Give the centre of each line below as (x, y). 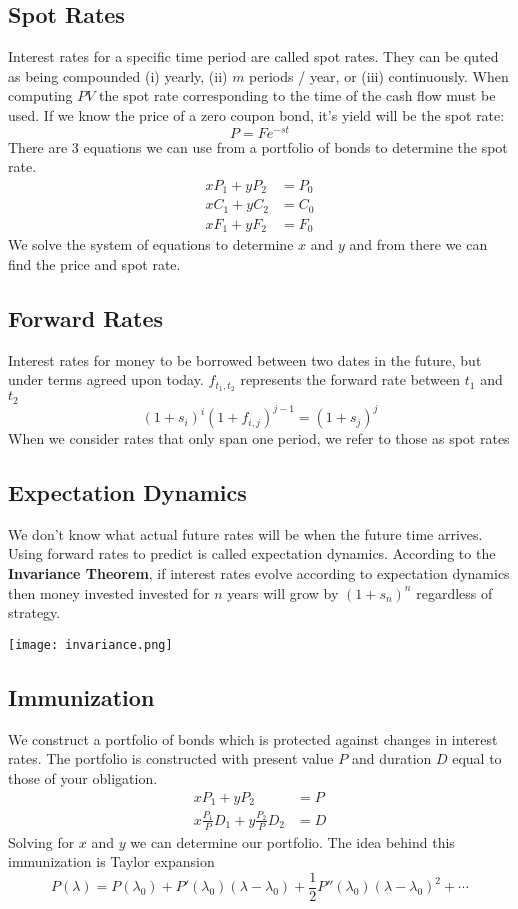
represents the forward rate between (350, 379)
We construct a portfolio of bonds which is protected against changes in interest (253, 738)
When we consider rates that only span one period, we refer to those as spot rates (259, 438)
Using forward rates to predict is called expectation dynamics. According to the (252, 553)
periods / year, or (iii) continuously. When (379, 75)
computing (40, 95)
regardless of (454, 592)
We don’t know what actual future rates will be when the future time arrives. (245, 533)
